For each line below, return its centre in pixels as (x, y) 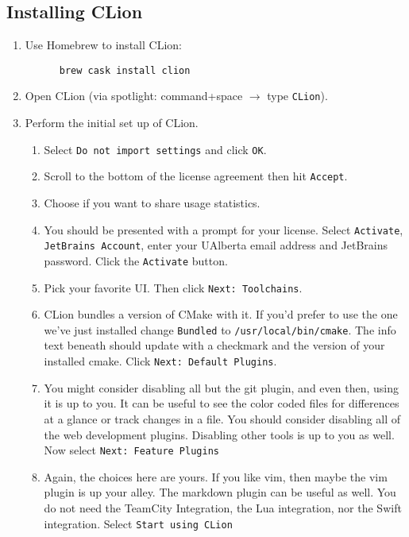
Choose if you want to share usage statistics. (152, 203)
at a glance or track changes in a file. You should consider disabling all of (222, 418)
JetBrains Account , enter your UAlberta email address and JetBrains (216, 245)
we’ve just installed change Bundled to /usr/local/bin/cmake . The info (220, 329)
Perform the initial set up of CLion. (112, 123)
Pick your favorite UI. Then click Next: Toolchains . (173, 287)
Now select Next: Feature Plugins (131, 450)
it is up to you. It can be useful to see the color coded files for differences (222, 403)
